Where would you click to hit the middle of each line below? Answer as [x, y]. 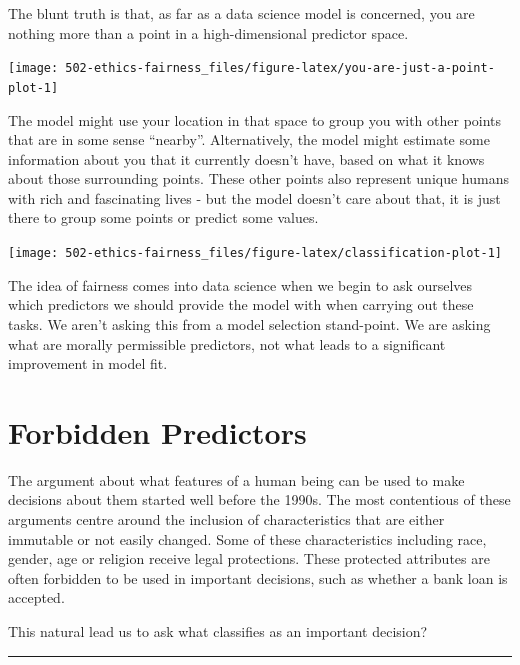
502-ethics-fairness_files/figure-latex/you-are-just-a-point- [280, 68]
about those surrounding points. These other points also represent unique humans [258, 178]
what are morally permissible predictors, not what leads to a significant [227, 343]
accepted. [36, 597]
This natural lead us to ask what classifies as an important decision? [218, 630]
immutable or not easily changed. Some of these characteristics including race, [247, 538]
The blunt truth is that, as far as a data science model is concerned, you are [241, 13]
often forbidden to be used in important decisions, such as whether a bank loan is [258, 577]
